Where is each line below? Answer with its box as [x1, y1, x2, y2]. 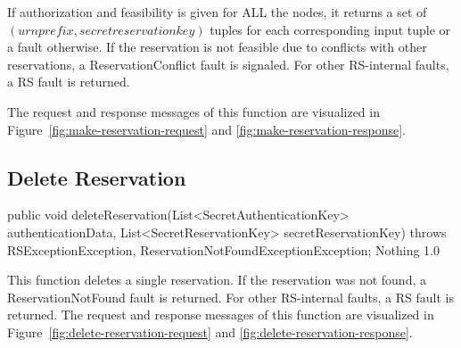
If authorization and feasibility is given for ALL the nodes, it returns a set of [7, 3, 427, 21]
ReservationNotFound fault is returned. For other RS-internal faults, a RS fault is [7, 287, 454, 306]
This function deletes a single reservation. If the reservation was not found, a [7, 270, 426, 289]
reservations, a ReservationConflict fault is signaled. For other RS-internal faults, [7, 54, 449, 73]
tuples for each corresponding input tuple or [210, 20, 451, 38]
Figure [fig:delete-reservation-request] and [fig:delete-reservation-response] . [7, 322, 413, 341]
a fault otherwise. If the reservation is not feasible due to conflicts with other [7, 37, 427, 56]
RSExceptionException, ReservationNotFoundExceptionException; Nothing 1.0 [7, 240, 440, 259]
